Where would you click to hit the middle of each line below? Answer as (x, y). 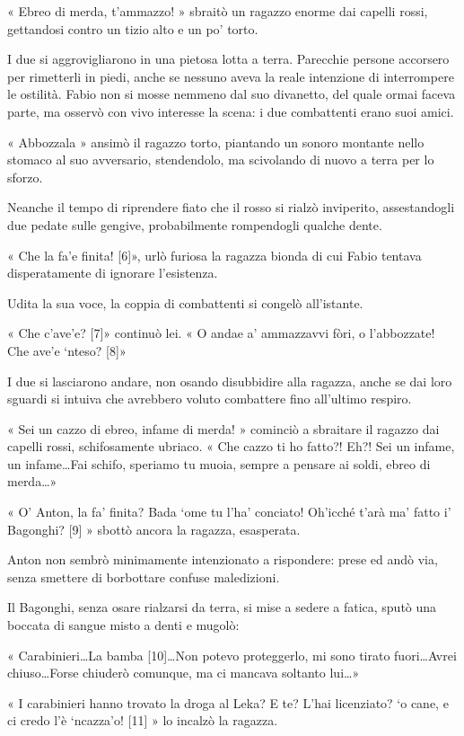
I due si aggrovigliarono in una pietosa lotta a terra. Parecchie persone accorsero (228, 59)
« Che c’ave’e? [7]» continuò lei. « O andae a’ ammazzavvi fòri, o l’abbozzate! (221, 333)
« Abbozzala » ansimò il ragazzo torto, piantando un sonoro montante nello (216, 142)
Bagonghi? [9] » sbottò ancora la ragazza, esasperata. (154, 529)
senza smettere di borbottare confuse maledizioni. (144, 576)
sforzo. (25, 177)
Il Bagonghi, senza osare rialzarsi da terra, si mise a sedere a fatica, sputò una (222, 607)
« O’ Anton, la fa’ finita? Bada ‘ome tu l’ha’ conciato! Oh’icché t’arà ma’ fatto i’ (229, 512)
